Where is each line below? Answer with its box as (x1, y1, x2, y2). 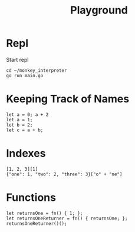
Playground (70, 4, 128, 17)
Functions (6, 191, 56, 204)
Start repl (6, 56, 29, 63)
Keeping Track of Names (6, 92, 130, 106)
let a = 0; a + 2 (6, 111, 49, 118)
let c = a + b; (6, 127, 44, 133)
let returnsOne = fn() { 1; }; (6, 210, 83, 216)
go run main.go (6, 72, 44, 78)
